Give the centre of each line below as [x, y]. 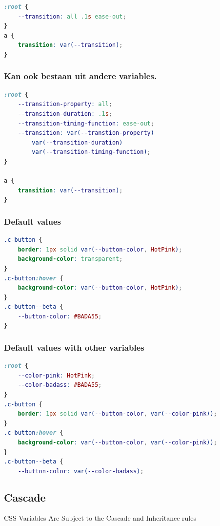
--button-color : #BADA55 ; [60, 316]
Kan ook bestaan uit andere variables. [80, 76]
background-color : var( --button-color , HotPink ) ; [100, 288]
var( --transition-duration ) [77, 142]
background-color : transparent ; [70, 259]
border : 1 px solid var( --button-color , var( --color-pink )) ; [117, 414]
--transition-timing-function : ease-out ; [86, 123]
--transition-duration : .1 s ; [65, 114]
